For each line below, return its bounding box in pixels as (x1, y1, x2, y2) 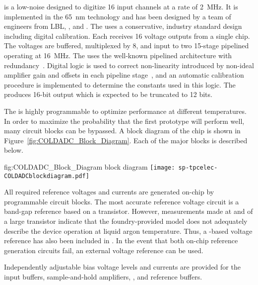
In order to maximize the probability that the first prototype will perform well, (4, 115, 245, 126)
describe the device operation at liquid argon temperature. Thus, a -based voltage (4, 225, 253, 236)
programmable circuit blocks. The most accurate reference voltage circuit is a (4, 196, 239, 206)
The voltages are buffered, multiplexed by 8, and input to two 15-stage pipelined (4, 40, 249, 51)
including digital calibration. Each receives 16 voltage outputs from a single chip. (4, 30, 250, 41)
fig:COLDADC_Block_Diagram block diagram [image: (4, 161, 175, 172)
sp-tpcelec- (178, 164, 218, 171)
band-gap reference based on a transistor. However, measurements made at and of (4, 206, 253, 216)
